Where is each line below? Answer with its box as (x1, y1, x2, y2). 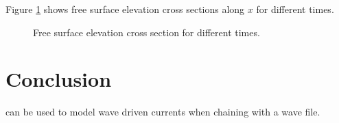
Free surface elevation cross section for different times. (33, 25, 260, 39)
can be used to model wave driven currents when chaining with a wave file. (5, 105, 320, 119)
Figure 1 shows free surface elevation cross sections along (5, 2, 245, 16)
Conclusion (5, 65, 112, 93)
